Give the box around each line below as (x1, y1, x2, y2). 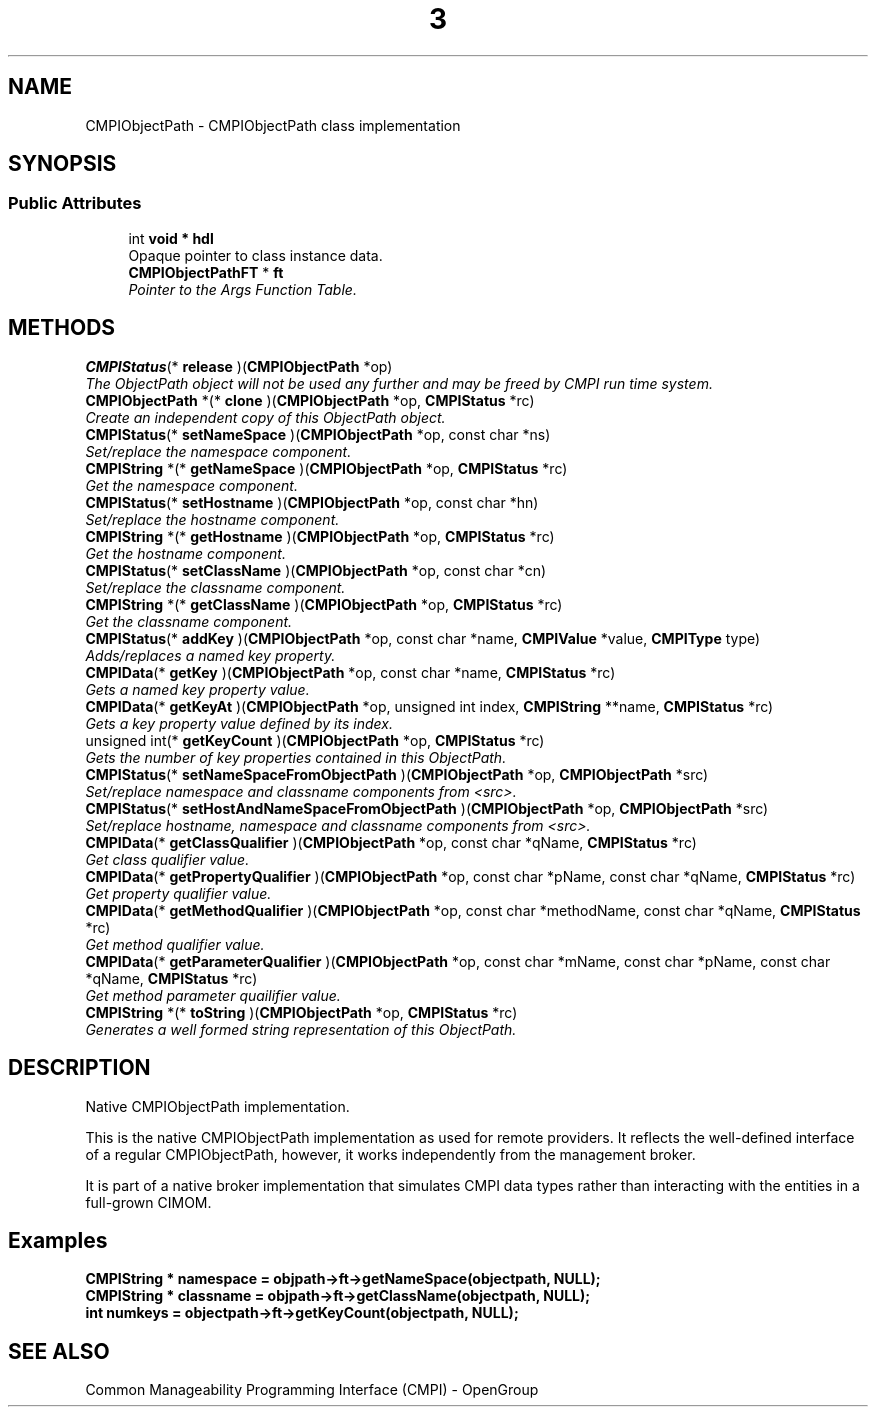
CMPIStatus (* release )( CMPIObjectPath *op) (85, 357, 393, 375)
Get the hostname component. (85, 544, 286, 562)
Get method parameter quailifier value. (85, 986, 341, 1004)
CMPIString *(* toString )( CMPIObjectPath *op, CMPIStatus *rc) (85, 1003, 518, 1021)
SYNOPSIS (8, 151, 117, 177)
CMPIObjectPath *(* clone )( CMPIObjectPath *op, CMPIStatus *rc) (85, 391, 535, 409)
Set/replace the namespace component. (85, 442, 352, 460)
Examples (8, 1227, 108, 1253)
